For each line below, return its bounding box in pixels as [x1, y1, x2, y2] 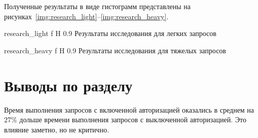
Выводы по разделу [4, 75, 132, 95]
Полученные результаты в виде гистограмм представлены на [4, 1, 191, 11]
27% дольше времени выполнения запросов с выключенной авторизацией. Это [4, 114, 246, 125]
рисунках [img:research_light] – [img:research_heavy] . [4, 11, 169, 21]
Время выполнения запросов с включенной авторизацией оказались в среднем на [4, 104, 254, 115]
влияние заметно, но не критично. [4, 124, 109, 134]
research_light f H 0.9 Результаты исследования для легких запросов [4, 28, 216, 39]
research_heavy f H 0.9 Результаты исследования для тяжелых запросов [4, 45, 226, 55]
